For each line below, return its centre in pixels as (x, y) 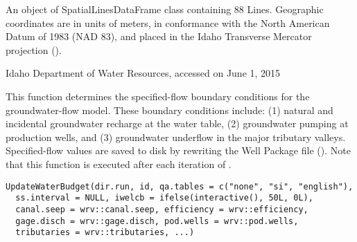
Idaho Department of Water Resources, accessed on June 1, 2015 (143, 73)
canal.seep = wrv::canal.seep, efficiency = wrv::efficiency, (162, 209)
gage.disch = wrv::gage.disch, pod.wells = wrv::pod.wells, (157, 221)
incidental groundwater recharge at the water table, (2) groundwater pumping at (177, 123)
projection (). (34, 49)
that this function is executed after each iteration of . (119, 164)
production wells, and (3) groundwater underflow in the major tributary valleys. (176, 137)
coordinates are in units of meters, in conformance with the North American (168, 22)
